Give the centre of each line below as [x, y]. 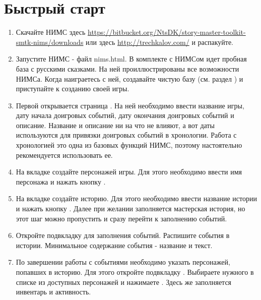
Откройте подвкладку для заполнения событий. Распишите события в [123, 235]
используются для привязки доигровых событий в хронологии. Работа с [126, 135]
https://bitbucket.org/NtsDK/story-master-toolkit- [167, 32]
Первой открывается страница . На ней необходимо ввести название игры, [130, 105]
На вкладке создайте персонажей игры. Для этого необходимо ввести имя [129, 172]
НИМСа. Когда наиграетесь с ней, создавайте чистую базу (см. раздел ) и [129, 78]
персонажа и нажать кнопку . [61, 181]
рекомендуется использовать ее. [64, 155]
